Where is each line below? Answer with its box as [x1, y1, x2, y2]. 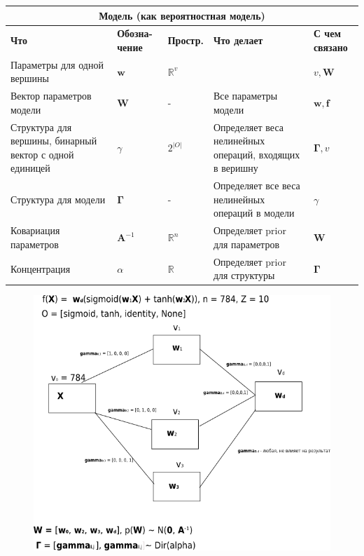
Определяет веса [213, 119, 283, 134]
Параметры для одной [10, 57, 104, 72]
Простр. [167, 33, 204, 48]
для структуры [213, 268, 275, 283]
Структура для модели [10, 191, 106, 206]
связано [313, 39, 348, 54]
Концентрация [10, 261, 71, 276]
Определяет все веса [213, 178, 300, 193]
